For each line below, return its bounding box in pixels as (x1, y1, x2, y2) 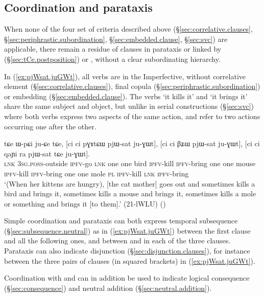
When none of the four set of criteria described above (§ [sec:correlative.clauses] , (4, 24, 253, 34)
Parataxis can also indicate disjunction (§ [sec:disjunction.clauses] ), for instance (4, 245, 250, 256)
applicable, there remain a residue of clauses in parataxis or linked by (4, 43, 222, 54)
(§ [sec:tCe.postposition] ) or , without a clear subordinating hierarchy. (4, 53, 221, 64)
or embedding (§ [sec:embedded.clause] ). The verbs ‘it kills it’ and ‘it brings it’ (4, 90, 248, 101)
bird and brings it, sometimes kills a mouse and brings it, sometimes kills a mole (4, 188, 256, 199)
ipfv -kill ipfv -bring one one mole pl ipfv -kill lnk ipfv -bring (4, 168, 189, 178)
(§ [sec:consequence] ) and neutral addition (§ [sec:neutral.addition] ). (4, 282, 212, 293)
